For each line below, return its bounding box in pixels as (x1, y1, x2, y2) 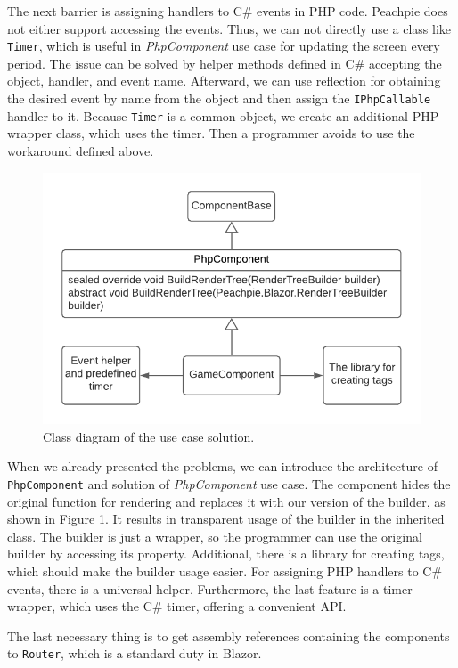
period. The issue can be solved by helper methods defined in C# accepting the (7, 53, 442, 72)
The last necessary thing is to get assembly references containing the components (7, 626, 450, 645)
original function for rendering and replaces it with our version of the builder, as (7, 492, 446, 510)
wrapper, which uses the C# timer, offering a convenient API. (7, 597, 347, 615)
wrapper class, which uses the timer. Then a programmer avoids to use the (7, 124, 415, 143)
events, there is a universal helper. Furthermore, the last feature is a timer (7, 579, 413, 598)
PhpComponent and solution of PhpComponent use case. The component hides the (7, 474, 451, 493)
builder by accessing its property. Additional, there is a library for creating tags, (7, 544, 445, 563)
